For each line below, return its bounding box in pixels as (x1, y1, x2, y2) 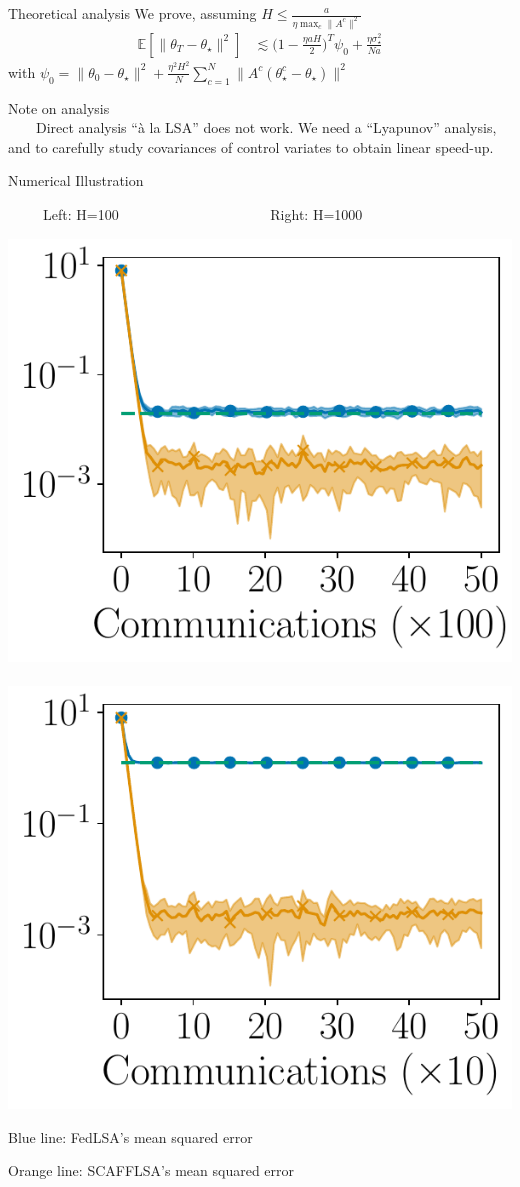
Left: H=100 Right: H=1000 (42, 203, 363, 224)
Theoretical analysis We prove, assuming (8, 3, 257, 23)
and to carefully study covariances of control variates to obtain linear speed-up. (8, 136, 494, 157)
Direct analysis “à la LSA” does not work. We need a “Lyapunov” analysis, (35, 117, 497, 138)
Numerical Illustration (8, 170, 144, 191)
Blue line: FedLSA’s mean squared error (8, 1126, 253, 1147)
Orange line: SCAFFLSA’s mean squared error (8, 1160, 295, 1181)
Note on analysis (8, 97, 110, 118)
